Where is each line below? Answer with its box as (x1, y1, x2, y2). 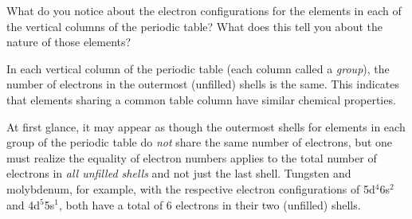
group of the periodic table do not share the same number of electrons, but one (6, 134, 393, 151)
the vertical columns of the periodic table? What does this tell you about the (6, 18, 383, 34)
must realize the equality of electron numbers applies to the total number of (6, 149, 377, 166)
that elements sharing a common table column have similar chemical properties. (6, 91, 396, 108)
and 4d (6, 196, 41, 213)
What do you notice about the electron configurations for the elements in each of (6, 2, 402, 18)
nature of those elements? (6, 33, 131, 50)
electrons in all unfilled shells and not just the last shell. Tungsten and (6, 165, 351, 182)
